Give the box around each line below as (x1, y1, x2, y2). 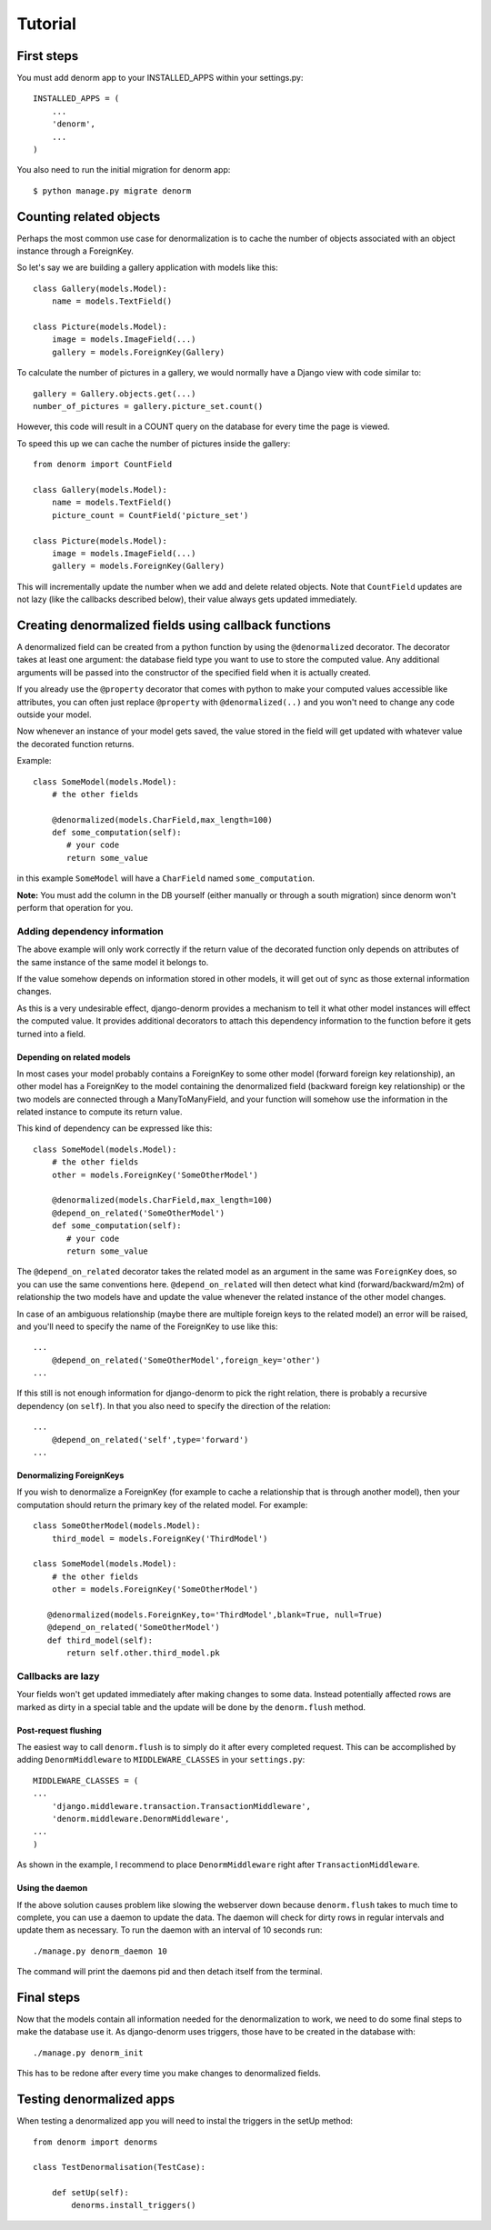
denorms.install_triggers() (71, 2200, 196, 2211)
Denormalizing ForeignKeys (16, 1470, 125, 1481)
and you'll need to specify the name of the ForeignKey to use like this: (16, 1321, 278, 1332)
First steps (16, 48, 79, 64)
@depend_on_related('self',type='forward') (51, 1435, 249, 1445)
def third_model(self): (46, 1635, 154, 1645)
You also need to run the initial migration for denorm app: (16, 165, 231, 175)
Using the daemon (16, 1883, 88, 1894)
